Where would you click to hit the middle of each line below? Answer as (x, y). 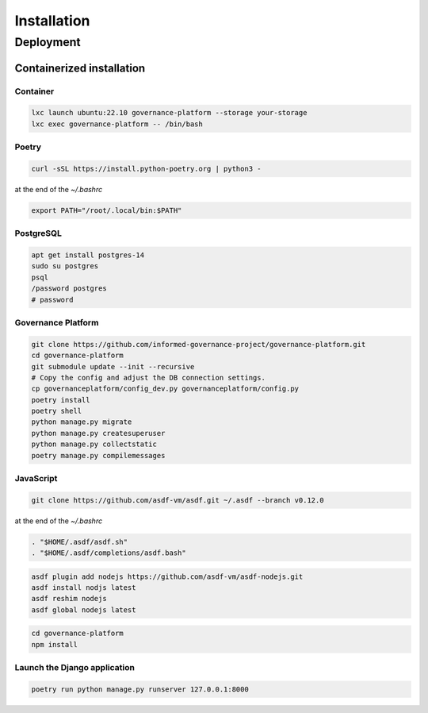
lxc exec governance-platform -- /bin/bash (117, 124)
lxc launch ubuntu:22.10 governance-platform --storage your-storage (169, 113)
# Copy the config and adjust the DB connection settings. (148, 378)
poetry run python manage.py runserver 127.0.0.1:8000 (140, 689)
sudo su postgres (65, 266)
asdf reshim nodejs (69, 599)
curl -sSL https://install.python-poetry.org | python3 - (146, 168)
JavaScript (36, 478)
